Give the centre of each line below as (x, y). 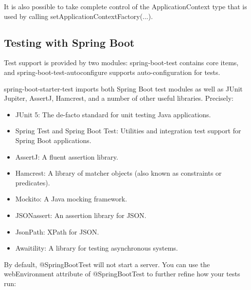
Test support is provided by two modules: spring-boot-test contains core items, (121, 63)
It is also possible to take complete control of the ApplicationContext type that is (125, 6)
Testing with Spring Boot (69, 42)
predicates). (33, 182)
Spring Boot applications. (53, 140)
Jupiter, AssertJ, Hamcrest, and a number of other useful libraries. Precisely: (119, 98)
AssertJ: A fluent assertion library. (67, 156)
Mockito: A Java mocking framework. (71, 199)
